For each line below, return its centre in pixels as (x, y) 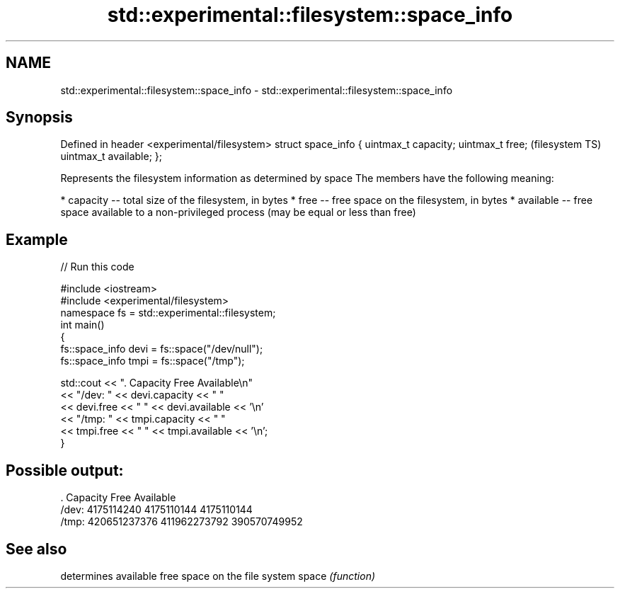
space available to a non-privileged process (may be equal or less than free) (238, 212)
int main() (82, 325)
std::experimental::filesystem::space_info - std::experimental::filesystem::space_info (257, 90)
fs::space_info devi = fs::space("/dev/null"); (162, 349)
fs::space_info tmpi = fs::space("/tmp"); (153, 361)
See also (36, 549)
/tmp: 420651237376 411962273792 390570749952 (182, 522)
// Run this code (97, 267)
